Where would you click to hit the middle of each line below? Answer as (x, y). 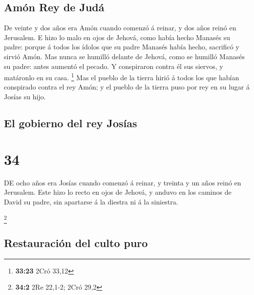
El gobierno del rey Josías (71, 123)
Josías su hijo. (25, 97)
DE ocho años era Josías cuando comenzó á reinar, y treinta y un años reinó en (123, 182)
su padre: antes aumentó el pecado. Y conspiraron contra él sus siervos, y (114, 66)
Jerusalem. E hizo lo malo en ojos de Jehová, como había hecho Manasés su (117, 37)
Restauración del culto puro (76, 243)
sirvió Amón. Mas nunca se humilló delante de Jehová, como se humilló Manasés (124, 56)
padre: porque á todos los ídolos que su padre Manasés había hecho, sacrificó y (122, 47)
